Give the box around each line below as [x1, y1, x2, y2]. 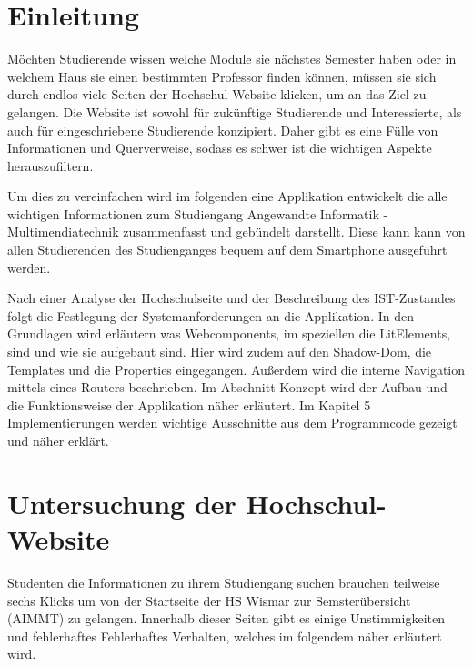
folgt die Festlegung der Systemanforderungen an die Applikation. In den [7, 306, 414, 325]
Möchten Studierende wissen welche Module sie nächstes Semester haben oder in [7, 49, 457, 68]
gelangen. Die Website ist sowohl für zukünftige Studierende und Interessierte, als [7, 102, 462, 121]
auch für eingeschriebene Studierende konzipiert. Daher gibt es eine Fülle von [7, 120, 438, 139]
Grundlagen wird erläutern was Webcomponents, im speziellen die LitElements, [7, 324, 451, 343]
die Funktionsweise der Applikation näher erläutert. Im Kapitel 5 [7, 395, 371, 414]
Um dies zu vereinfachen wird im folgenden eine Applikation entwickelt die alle [7, 187, 448, 206]
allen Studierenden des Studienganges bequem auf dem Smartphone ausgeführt [7, 240, 448, 259]
